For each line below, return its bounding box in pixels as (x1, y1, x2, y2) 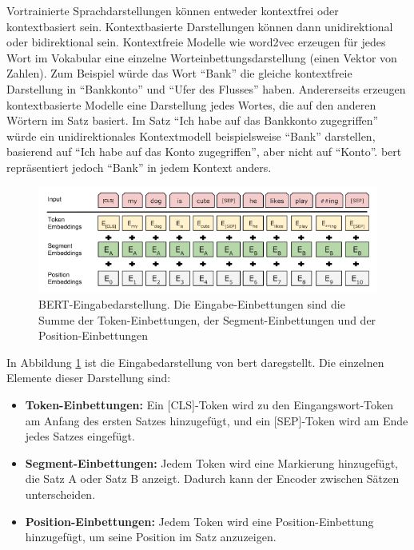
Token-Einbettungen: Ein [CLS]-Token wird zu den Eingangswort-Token (25, 397, 394, 413)
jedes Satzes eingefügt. (25, 428, 135, 444)
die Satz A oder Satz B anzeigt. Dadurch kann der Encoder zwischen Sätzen (25, 470, 400, 487)
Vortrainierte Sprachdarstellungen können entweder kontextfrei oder (6, 2, 339, 18)
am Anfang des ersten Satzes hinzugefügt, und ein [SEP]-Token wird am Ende (25, 412, 408, 428)
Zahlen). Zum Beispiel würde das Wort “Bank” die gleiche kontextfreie (6, 65, 352, 82)
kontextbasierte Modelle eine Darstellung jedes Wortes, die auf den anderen (6, 96, 376, 113)
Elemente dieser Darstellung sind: (6, 369, 171, 386)
